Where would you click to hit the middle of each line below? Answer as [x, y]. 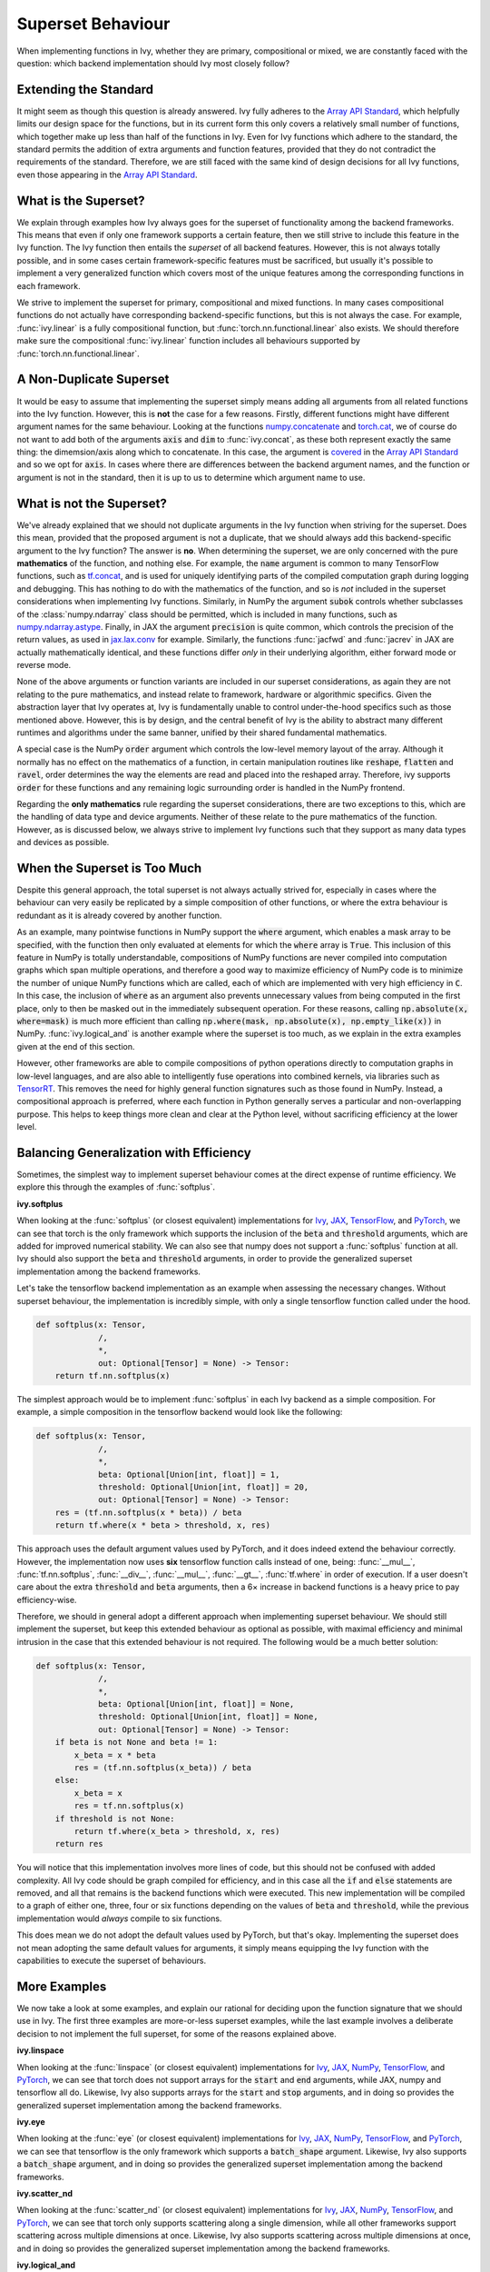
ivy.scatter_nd [44, 2194]
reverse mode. [44, 665]
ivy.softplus [40, 1203]
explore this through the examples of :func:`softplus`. [116, 1187]
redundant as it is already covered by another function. [119, 915]
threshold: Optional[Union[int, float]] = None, [208, 1717]
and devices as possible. [63, 842]
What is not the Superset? [92, 503]
